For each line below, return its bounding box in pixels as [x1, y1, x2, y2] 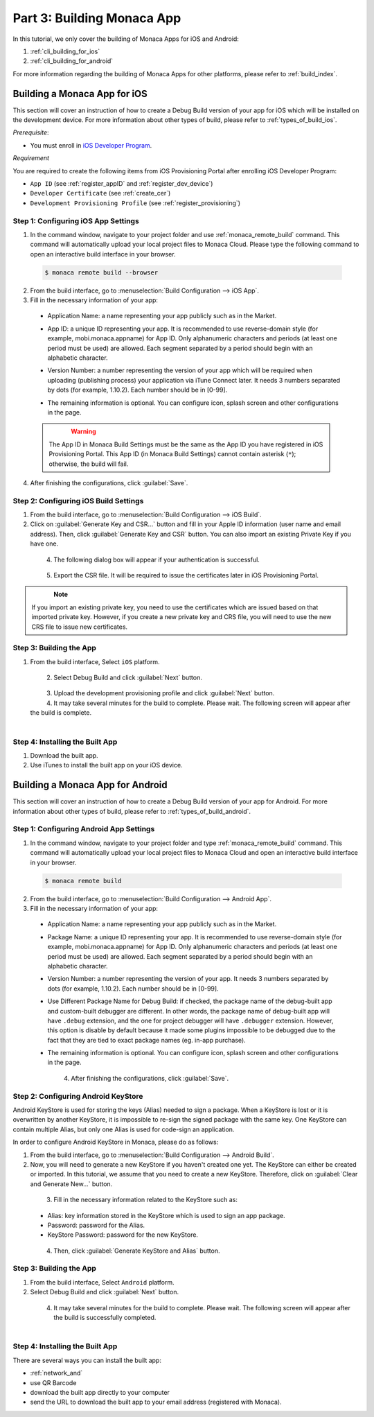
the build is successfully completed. [53, 1313, 157, 1321]
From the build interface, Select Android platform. [30, 1278, 175, 1286]
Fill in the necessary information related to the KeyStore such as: [53, 1196, 238, 1204]
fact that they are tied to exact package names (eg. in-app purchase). [47, 1036, 246, 1044]
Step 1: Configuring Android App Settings [12, 824, 155, 834]
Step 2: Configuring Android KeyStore [12, 1091, 143, 1101]
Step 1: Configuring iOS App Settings [12, 216, 140, 225]
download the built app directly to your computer [30, 1388, 170, 1396]
